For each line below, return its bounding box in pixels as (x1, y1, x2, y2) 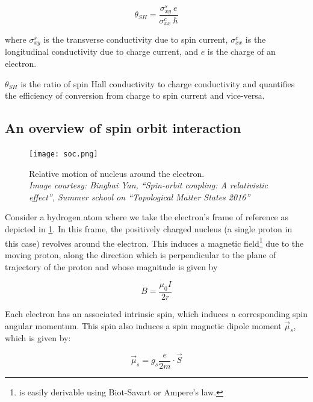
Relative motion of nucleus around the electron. (29, 167, 205, 179)
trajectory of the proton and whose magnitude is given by (5, 260, 218, 273)
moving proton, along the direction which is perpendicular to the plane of (5, 248, 276, 261)
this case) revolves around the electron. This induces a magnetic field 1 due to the (5, 235, 304, 249)
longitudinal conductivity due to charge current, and (5, 45, 199, 58)
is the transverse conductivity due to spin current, (43, 33, 228, 46)
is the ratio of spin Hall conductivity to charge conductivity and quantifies (20, 77, 295, 90)
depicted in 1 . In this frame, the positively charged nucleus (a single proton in (5, 223, 293, 235)
